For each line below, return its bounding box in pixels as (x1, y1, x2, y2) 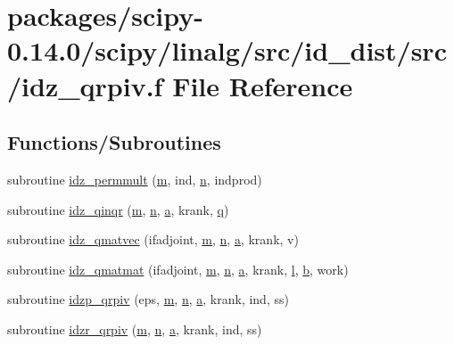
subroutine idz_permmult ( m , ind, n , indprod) (7, 169, 262, 188)
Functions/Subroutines (7, 128, 221, 156)
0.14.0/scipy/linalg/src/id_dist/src (7, 32, 447, 69)
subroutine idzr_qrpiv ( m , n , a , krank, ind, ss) (7, 319, 262, 338)
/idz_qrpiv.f (7, 67, 163, 103)
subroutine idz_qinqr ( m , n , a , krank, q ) (7, 200, 229, 218)
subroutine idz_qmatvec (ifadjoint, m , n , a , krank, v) (7, 230, 299, 249)
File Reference (172, 67, 353, 103)
